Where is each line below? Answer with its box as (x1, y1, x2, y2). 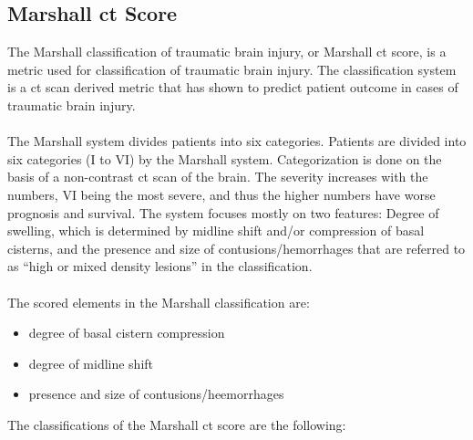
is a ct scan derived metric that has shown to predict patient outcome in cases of (7, 78, 458, 97)
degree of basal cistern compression (28, 323, 225, 342)
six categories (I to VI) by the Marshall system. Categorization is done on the (7, 149, 442, 168)
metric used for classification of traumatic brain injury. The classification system (7, 59, 457, 79)
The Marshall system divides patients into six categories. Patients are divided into (7, 131, 467, 151)
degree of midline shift (28, 353, 154, 372)
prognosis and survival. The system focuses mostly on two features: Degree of (7, 203, 439, 222)
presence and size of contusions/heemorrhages (28, 384, 284, 403)
